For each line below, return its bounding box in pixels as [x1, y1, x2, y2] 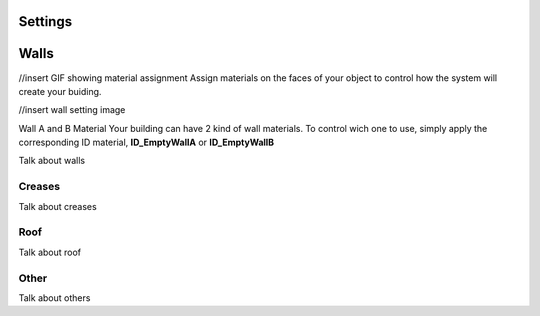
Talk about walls [18, 155, 85, 167]
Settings [18, 13, 73, 30]
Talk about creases [18, 200, 97, 212]
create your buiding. [18, 85, 102, 97]
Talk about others [18, 291, 91, 304]
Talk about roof [18, 246, 82, 258]
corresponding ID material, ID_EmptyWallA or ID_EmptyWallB [18, 136, 275, 149]
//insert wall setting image [18, 104, 126, 116]
